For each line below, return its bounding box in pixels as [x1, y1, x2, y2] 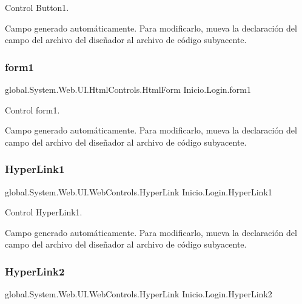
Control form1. [5, 103, 60, 116]
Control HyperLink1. [5, 206, 82, 218]
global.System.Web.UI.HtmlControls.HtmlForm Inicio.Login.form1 [5, 83, 251, 95]
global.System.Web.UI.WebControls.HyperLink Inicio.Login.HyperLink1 [5, 185, 272, 198]
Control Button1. [5, 1, 69, 13]
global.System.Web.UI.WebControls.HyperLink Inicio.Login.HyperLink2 [5, 288, 272, 300]
